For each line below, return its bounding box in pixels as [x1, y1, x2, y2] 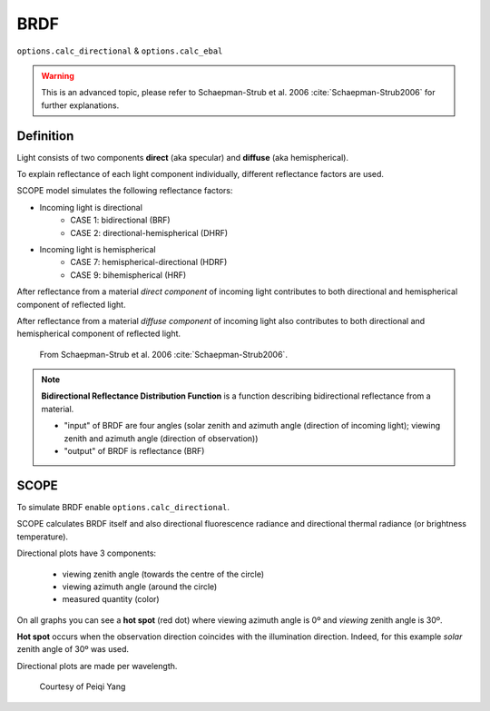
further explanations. [41, 100, 120, 111]
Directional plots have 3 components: [16, 548, 157, 558]
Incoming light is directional [39, 202, 142, 212]
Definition [16, 128, 74, 143]
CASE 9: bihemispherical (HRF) [70, 269, 187, 281]
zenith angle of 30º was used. [16, 644, 130, 655]
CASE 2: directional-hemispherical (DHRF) [70, 227, 229, 238]
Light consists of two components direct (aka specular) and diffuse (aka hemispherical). [16, 152, 349, 163]
